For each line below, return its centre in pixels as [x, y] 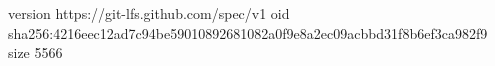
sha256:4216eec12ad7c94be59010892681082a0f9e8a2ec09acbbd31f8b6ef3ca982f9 [248, 32]
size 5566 [35, 52]
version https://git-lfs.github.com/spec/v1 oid [149, 13]
